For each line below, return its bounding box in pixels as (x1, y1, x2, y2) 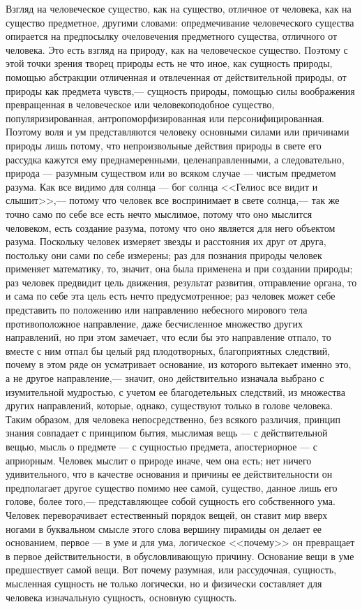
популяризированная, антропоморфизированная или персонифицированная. (6, 110, 325, 125)
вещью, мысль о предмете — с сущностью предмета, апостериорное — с (6, 439, 317, 453)
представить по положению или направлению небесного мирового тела (6, 302, 308, 317)
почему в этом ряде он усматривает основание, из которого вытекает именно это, (6, 357, 352, 372)
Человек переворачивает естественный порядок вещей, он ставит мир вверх (6, 507, 328, 522)
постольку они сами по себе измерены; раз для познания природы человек (6, 247, 322, 262)
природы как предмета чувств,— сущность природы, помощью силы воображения (6, 83, 355, 98)
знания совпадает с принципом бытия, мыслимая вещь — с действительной (6, 425, 328, 440)
